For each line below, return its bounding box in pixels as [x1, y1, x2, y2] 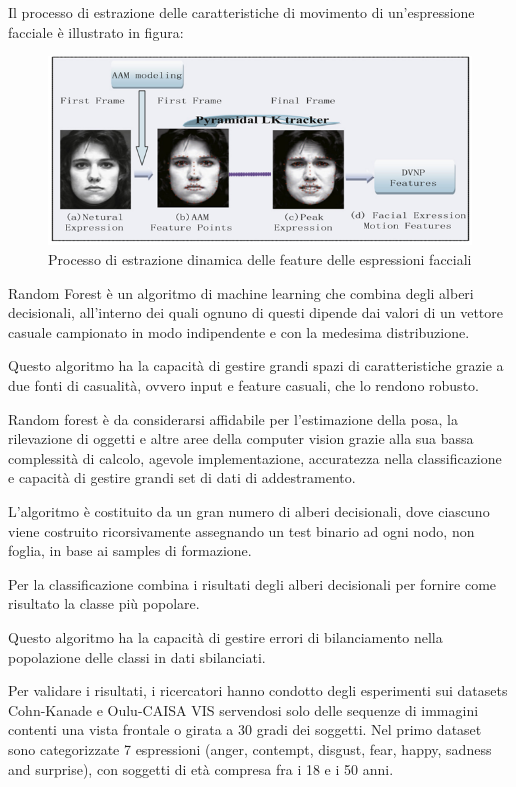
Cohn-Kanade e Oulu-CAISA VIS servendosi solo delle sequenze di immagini [8, 699, 479, 720]
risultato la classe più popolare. [8, 593, 200, 614]
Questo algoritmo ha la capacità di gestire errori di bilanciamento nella [8, 626, 443, 647]
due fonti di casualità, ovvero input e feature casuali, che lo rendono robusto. [8, 375, 479, 395]
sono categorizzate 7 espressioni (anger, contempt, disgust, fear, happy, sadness [8, 738, 492, 759]
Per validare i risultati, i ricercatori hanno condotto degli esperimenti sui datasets [8, 680, 508, 701]
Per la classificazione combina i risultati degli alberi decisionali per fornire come [8, 573, 497, 594]
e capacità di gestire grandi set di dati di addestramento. [8, 467, 356, 488]
